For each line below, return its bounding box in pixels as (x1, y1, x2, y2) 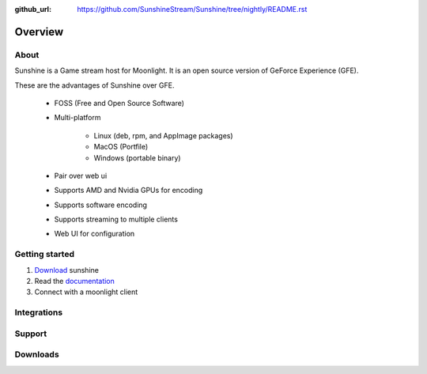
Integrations (14, 307, 63, 318)
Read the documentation (34, 276, 115, 285)
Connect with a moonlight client (34, 287, 138, 297)
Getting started (14, 249, 75, 260)
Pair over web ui (54, 171, 108, 180)
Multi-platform (54, 113, 101, 123)
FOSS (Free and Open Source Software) (54, 98, 185, 108)
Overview (14, 25, 64, 39)
